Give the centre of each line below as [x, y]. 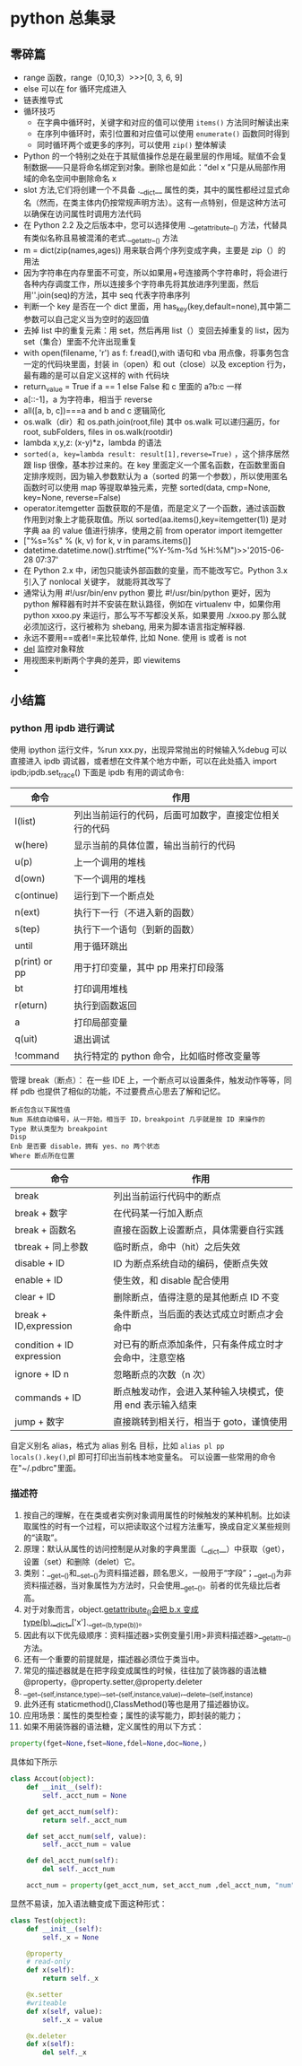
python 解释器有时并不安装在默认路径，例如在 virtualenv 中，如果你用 [152, 604]
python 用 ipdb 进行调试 [62, 728]
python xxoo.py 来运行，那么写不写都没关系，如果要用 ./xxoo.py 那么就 [155, 615]
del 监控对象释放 [53, 649]
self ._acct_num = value [86, 1844]
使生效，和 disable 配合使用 [171, 1281]
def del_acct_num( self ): [73, 1861]
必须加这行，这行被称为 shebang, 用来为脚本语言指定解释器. [134, 626]
